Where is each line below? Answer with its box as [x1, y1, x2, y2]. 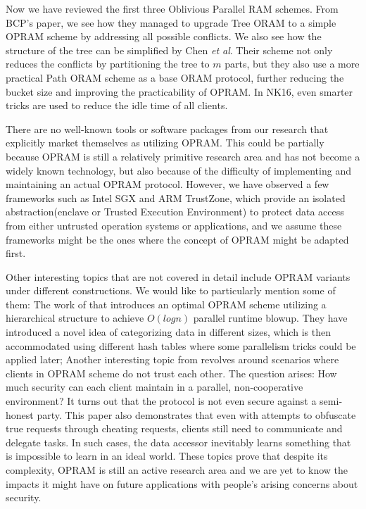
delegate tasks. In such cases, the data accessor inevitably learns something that [6, 434, 351, 449]
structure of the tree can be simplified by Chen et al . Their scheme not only [6, 42, 333, 57]
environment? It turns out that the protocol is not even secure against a [6, 394, 317, 408]
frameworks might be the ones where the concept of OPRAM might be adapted [6, 232, 349, 246]
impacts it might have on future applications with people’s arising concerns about [6, 476, 358, 491]
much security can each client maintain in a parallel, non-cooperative [6, 379, 303, 394]
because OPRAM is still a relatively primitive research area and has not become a [6, 149, 360, 163]
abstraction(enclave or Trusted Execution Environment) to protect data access [6, 204, 344, 219]
